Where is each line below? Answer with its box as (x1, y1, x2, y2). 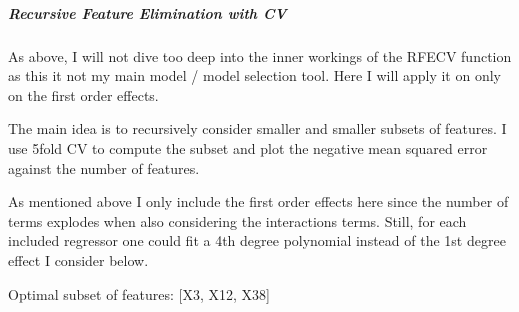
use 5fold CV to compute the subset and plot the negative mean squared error (8, 137, 488, 158)
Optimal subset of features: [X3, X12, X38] (8, 283, 270, 304)
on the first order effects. (8, 84, 159, 105)
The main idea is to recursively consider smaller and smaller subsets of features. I (8, 118, 507, 139)
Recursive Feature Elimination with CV (8, 2, 287, 23)
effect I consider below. (8, 249, 149, 270)
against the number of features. (8, 157, 200, 178)
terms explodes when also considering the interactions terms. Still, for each (8, 210, 467, 231)
